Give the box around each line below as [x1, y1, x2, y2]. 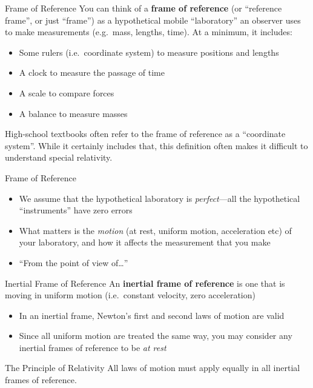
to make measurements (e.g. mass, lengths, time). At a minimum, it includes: [5, 25, 292, 38]
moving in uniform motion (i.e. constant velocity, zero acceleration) [5, 289, 255, 301]
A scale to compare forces [19, 86, 114, 99]
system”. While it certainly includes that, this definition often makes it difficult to [5, 139, 308, 152]
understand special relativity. [5, 151, 113, 164]
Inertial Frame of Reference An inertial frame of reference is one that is [5, 276, 285, 289]
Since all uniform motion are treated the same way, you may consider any [19, 329, 292, 342]
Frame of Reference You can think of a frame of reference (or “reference [5, 2, 282, 14]
